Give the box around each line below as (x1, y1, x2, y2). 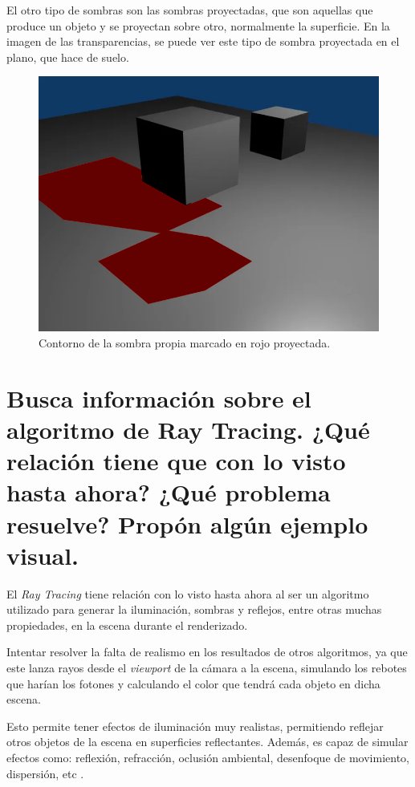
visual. (6, 538, 79, 571)
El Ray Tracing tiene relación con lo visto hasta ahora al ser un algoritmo (6, 585, 369, 602)
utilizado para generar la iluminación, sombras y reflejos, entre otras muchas (6, 601, 382, 618)
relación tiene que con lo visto (6, 444, 346, 477)
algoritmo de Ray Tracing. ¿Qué (6, 412, 370, 445)
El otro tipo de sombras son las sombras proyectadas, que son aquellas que (6, 2, 373, 18)
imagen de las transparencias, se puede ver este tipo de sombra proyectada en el (6, 33, 400, 50)
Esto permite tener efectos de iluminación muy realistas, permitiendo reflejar (6, 717, 384, 734)
